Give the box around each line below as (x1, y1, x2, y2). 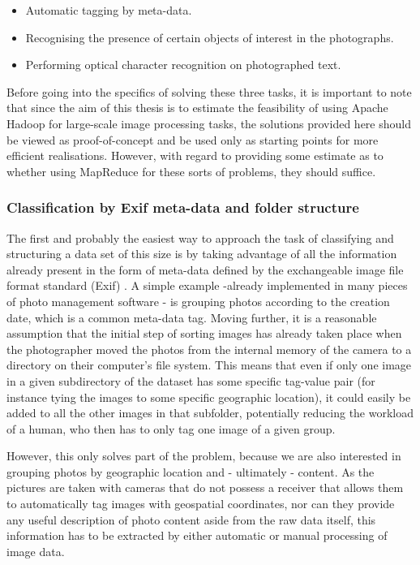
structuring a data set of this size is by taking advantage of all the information (6, 245, 397, 262)
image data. (6, 542, 65, 559)
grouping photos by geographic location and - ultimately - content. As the (6, 463, 375, 480)
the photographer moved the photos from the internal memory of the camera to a (6, 340, 412, 357)
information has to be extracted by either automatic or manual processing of (6, 527, 388, 544)
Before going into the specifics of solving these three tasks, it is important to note (6, 83, 412, 100)
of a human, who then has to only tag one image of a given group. (6, 420, 336, 437)
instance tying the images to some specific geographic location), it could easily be (6, 388, 411, 405)
